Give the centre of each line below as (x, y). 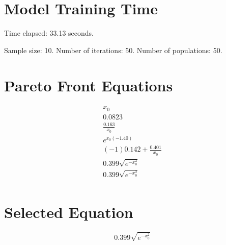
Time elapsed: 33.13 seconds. (49, 33)
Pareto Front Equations (89, 85)
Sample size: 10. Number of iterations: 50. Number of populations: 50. (113, 50)
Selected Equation (69, 212)
